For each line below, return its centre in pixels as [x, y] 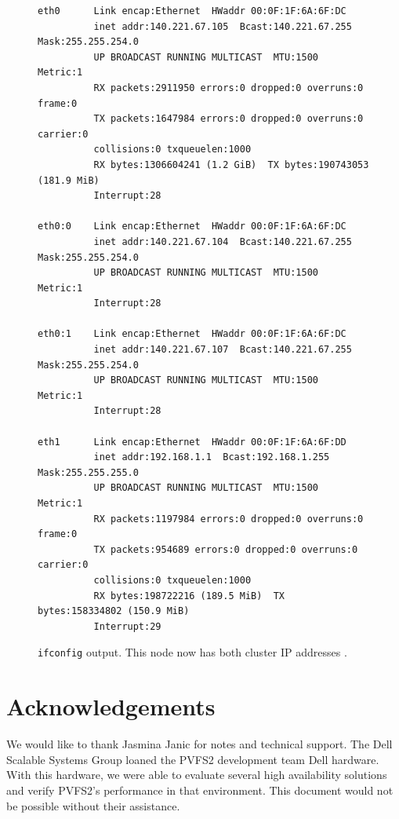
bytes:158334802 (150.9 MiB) [114, 611]
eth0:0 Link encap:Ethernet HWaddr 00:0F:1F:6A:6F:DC [192, 227]
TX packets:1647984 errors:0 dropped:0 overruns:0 [229, 119]
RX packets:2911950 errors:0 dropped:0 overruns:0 [229, 88]
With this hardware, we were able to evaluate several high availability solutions [197, 775]
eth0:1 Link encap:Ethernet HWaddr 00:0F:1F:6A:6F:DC [192, 334]
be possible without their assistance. [93, 805]
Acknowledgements [111, 706]
